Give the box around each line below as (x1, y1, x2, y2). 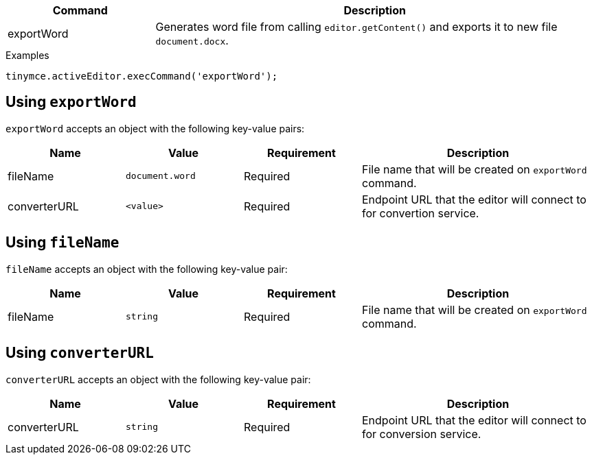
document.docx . (155, 34, 229, 47)
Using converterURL (5, 344, 154, 362)
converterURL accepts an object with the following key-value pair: (5, 373, 311, 385)
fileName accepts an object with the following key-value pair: (5, 263, 288, 275)
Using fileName (5, 234, 119, 252)
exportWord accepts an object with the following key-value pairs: (5, 122, 305, 134)
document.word (126, 171, 196, 182)
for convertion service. (362, 206, 479, 220)
